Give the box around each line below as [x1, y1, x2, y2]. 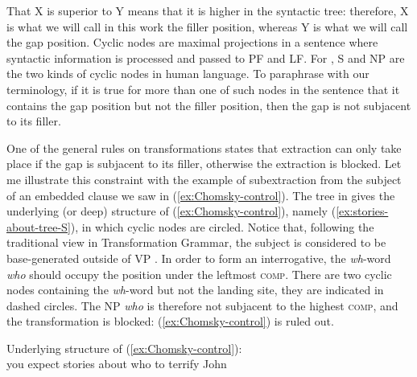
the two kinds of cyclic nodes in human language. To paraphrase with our [6, 65, 370, 82]
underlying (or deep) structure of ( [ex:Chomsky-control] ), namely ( [6, 203, 336, 219]
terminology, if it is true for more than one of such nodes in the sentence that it [6, 80, 400, 97]
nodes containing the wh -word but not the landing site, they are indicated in [6, 281, 384, 298]
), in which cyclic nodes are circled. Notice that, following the [70, 218, 374, 235]
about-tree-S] [6, 218, 71, 235]
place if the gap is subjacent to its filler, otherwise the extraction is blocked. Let [6, 155, 402, 172]
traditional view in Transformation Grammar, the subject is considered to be [6, 234, 386, 251]
